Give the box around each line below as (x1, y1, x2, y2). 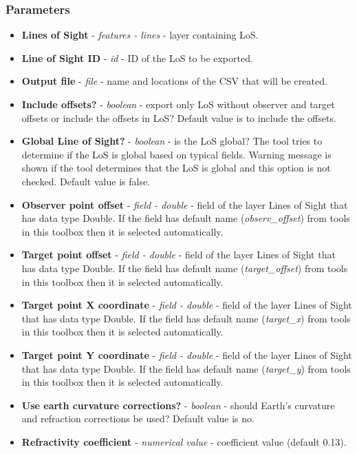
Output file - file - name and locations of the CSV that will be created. (21, 74, 327, 88)
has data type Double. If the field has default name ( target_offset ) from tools (21, 260, 348, 275)
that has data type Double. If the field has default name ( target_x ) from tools (21, 311, 351, 325)
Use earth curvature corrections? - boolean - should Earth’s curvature (21, 398, 335, 412)
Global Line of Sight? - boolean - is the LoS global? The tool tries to (21, 134, 323, 148)
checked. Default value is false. (21, 174, 151, 188)
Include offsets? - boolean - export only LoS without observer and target (21, 97, 335, 111)
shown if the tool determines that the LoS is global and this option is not (21, 161, 331, 175)
